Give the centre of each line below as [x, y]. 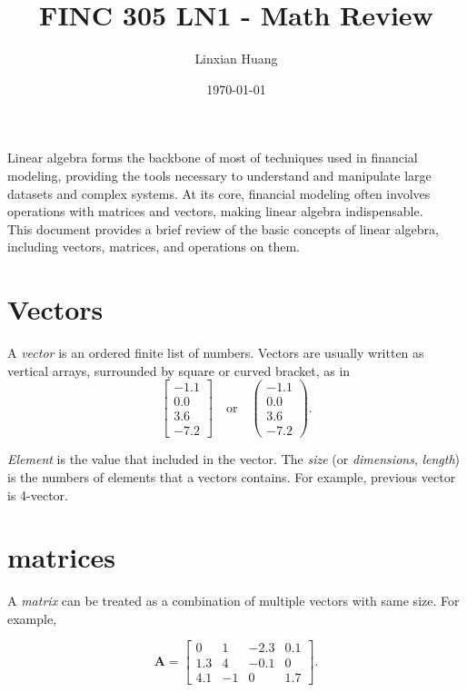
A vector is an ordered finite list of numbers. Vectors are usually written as [216, 352]
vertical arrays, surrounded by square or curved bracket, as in [179, 370]
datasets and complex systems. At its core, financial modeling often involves [219, 193]
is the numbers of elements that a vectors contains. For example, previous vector [232, 476]
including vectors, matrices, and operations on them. [154, 247]
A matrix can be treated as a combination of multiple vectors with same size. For [233, 601]
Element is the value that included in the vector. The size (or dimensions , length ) [234, 459]
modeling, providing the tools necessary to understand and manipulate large [219, 175]
